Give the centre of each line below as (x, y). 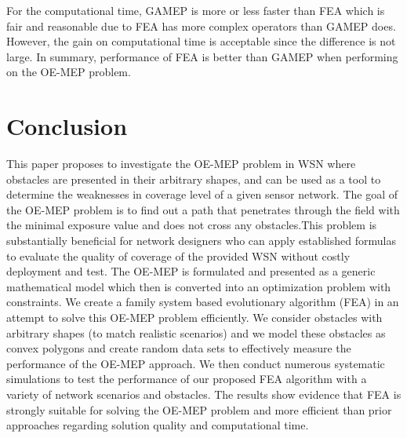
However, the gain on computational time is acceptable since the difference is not (201, 41)
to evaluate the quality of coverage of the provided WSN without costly (178, 255)
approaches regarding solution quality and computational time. (158, 425)
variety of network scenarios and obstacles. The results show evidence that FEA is (204, 394)
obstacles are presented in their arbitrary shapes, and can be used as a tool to (194, 179)
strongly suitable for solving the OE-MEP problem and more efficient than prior (199, 409)
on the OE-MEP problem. (69, 72)
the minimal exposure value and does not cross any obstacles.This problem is (192, 225)
